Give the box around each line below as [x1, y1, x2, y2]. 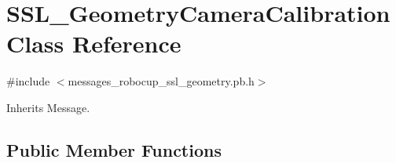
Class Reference [6, 27, 181, 60]
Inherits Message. [6, 99, 90, 115]
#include [6, 73, 50, 89]
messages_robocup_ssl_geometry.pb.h [68, 73, 255, 89]
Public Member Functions [6, 137, 222, 161]
